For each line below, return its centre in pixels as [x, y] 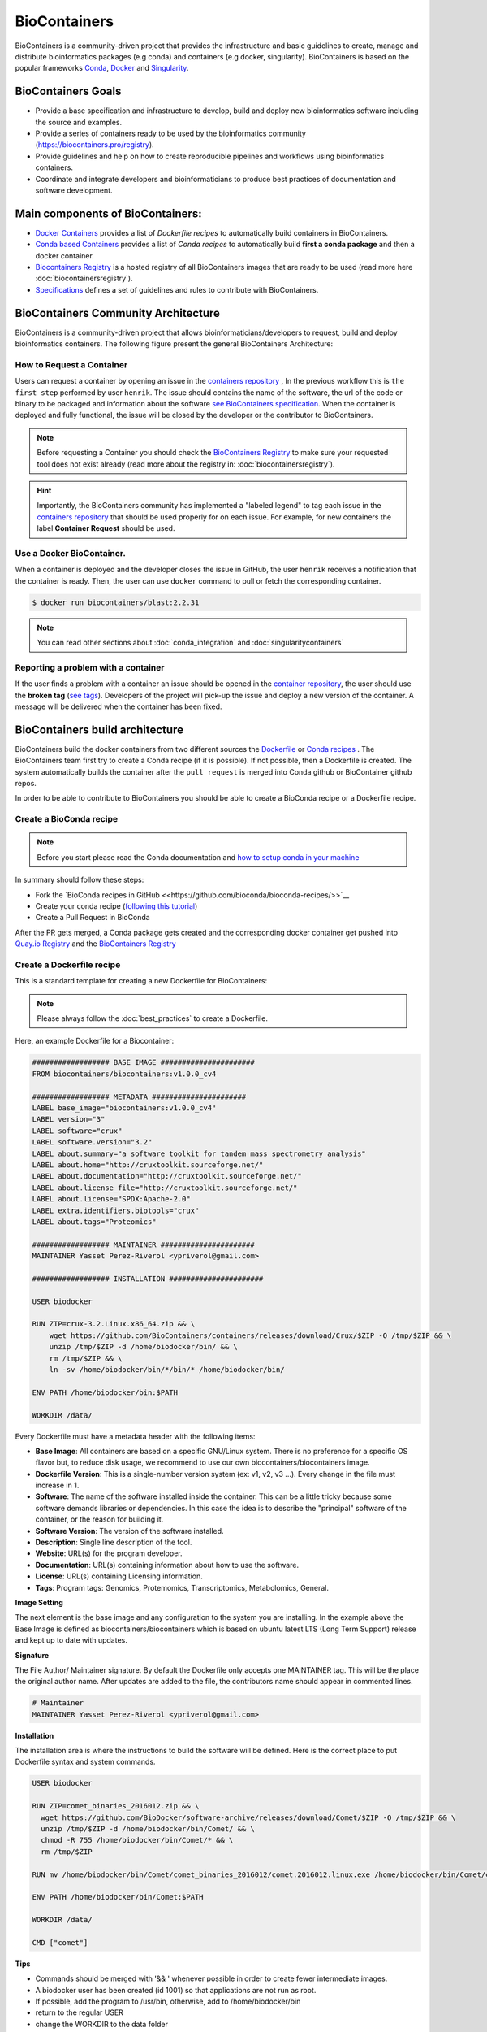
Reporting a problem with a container [90, 667]
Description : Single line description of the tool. [114, 1542]
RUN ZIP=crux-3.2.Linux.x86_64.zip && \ [113, 1324]
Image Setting [39, 1602]
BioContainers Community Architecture [118, 313]
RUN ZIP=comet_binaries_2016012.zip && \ [116, 1806]
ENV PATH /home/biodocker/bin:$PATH [105, 1392]
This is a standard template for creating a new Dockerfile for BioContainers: [141, 981]
